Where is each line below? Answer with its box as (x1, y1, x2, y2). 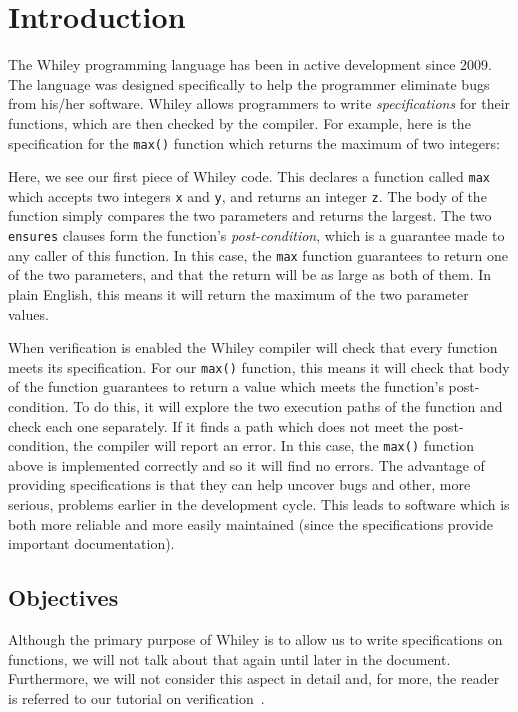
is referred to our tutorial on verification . (8, 687, 265, 708)
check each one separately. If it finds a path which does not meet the (8, 415, 429, 436)
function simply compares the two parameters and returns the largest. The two (8, 205, 492, 226)
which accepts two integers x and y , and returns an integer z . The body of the (8, 185, 487, 206)
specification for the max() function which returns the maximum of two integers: (8, 132, 500, 153)
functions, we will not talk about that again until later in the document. (8, 648, 451, 669)
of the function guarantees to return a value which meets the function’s (8, 376, 444, 397)
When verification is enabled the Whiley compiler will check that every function (8, 337, 498, 358)
